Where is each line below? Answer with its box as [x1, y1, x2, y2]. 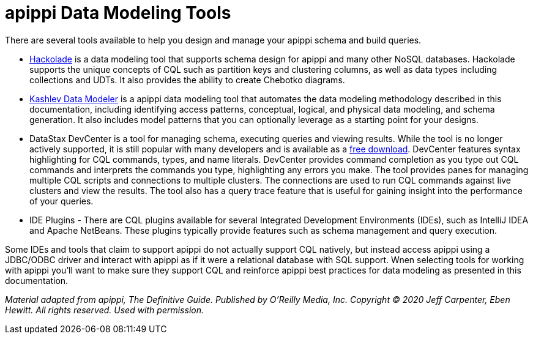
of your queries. [29, 195, 94, 206]
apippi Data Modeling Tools [5, 2, 231, 23]
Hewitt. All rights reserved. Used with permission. [5, 304, 204, 315]
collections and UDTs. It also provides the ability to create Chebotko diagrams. [29, 74, 345, 85]
